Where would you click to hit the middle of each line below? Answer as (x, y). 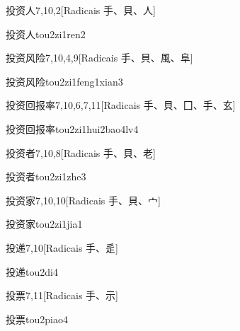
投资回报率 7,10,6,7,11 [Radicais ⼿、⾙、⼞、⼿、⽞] (121, 105)
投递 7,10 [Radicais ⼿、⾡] (62, 247)
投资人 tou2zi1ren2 (46, 34)
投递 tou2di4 (32, 271)
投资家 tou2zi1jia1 (44, 224)
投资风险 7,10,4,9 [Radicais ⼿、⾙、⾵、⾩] (99, 58)
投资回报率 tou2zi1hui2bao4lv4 (72, 128)
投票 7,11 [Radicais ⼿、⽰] (62, 295)
